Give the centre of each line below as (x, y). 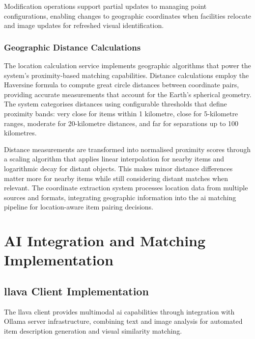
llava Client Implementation (76, 291)
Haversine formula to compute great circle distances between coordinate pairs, (122, 85)
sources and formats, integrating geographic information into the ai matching (120, 197)
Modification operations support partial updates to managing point (105, 6)
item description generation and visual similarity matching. (93, 330)
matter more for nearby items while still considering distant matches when (116, 178)
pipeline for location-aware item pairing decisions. (79, 207)
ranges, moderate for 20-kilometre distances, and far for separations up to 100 (121, 123)
